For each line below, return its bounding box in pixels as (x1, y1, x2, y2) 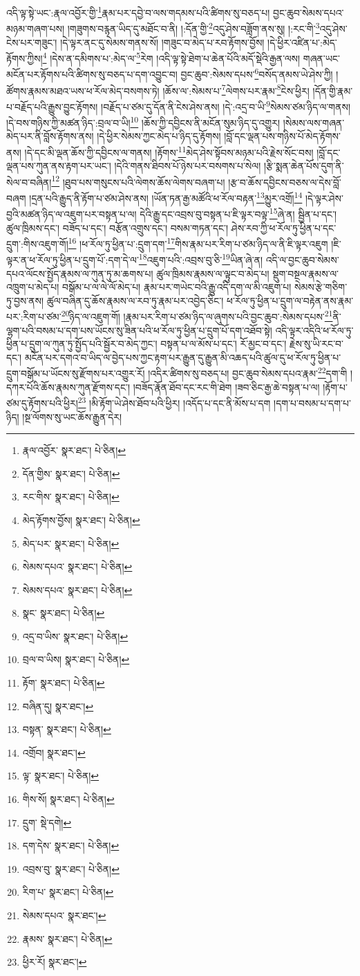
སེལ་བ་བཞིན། (6, 174, 52, 189)
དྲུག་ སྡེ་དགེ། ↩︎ (22, 815, 72, 829)
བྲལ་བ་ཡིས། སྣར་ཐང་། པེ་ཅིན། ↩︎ (22, 652, 130, 667)
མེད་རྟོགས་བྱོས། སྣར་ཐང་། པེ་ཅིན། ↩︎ (22, 512, 140, 527)
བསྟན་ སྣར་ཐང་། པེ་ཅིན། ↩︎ (22, 722, 111, 736)
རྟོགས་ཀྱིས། (6, 51, 43, 65)
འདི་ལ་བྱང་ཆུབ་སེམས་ (265, 253, 339, 267)
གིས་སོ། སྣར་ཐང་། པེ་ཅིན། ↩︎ (22, 792, 115, 806)
